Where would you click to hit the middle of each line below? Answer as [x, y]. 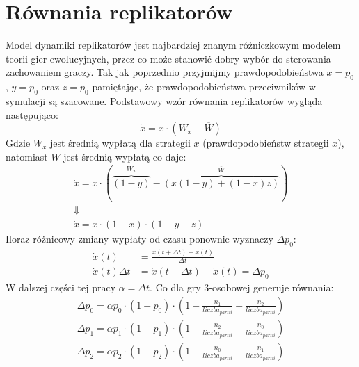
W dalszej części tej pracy [61, 287]
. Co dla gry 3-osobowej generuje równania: [242, 287]
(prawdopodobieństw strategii [266, 143]
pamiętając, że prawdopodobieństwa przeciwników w [204, 87]
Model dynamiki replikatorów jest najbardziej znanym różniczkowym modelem [173, 45]
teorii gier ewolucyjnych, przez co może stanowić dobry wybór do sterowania [168, 58]
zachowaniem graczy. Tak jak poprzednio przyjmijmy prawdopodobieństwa [165, 72]
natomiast [27, 156]
